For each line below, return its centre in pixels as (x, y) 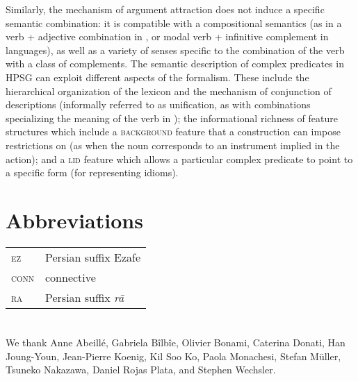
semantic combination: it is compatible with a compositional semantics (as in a (174, 23)
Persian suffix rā (85, 297)
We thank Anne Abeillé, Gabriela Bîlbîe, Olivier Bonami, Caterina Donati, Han (176, 342)
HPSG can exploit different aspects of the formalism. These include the (157, 77)
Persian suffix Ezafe (93, 257)
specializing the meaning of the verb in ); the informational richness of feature (172, 118)
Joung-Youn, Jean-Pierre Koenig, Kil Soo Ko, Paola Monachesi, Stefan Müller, (173, 356)
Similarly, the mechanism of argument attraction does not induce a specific (165, 9)
